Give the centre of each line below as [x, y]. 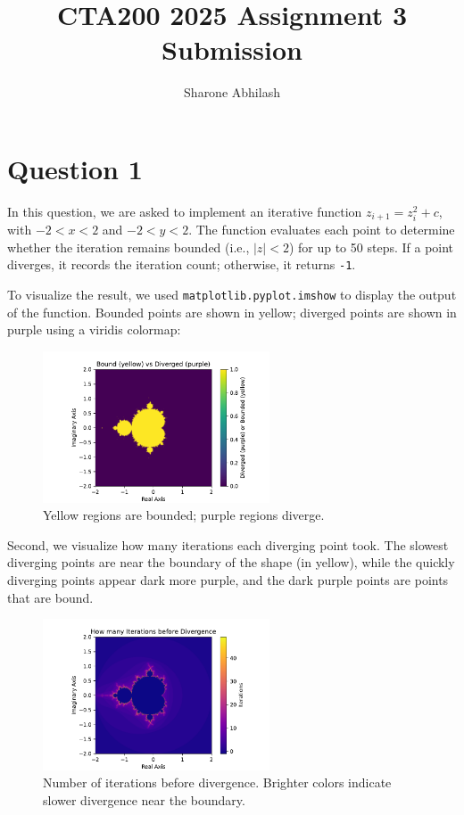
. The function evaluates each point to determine [322, 230]
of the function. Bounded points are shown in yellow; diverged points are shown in [232, 312]
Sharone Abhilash [232, 92]
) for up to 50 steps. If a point [371, 247]
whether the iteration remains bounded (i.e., [128, 247]
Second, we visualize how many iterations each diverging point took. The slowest [228, 544]
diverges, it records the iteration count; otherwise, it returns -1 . [182, 264]
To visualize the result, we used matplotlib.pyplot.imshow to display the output [232, 295]
